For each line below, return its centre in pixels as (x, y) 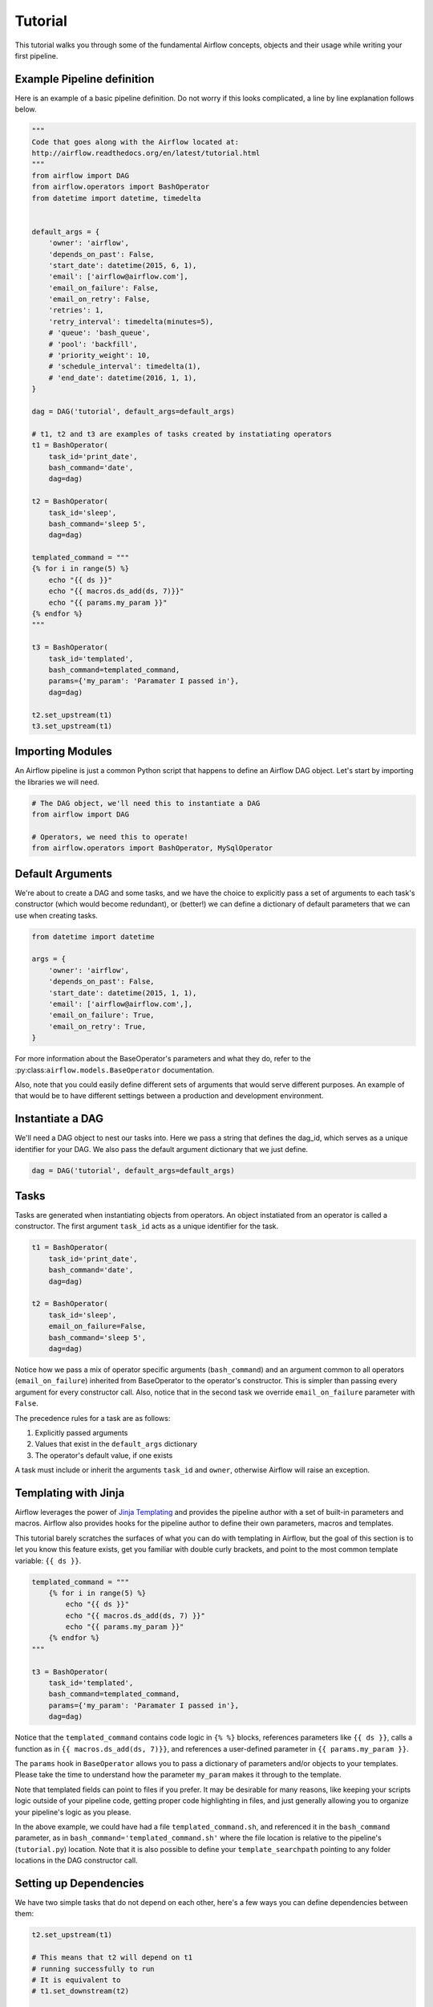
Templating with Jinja (70, 1493)
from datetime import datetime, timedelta (116, 198)
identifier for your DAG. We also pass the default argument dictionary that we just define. (162, 1149)
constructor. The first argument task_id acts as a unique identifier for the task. (147, 1226)
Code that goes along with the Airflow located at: (136, 142)
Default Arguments (63, 874)
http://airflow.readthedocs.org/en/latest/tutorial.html (146, 153)
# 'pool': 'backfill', (93, 344)
